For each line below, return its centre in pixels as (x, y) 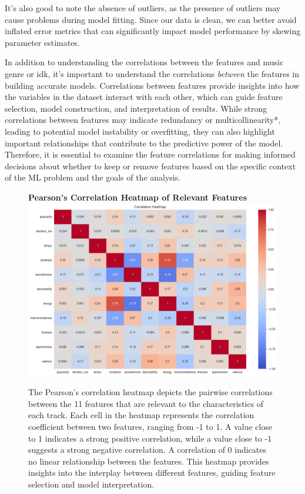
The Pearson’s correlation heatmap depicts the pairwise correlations (150, 392)
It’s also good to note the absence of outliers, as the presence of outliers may (143, 8)
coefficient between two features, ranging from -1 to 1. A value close (150, 427)
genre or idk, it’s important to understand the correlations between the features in (152, 73)
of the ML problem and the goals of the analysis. (93, 177)
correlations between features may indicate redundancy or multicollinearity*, (143, 120)
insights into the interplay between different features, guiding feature (152, 473)
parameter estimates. (42, 42)
